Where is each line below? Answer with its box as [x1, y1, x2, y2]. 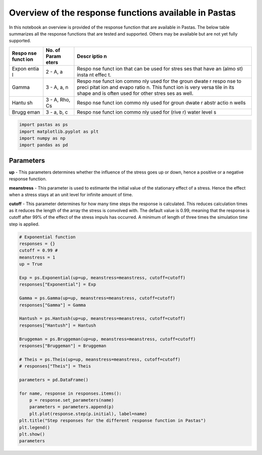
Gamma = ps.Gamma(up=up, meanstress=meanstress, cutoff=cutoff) [19, 296, 176, 301]
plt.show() [19, 432, 45, 437]
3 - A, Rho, [46, 96, 70, 103]
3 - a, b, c [46, 108, 68, 115]
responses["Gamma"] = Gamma [19, 302, 86, 308]
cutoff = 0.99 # [19, 248, 58, 253]
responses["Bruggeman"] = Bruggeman [19, 343, 107, 349]
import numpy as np [19, 136, 65, 141]
